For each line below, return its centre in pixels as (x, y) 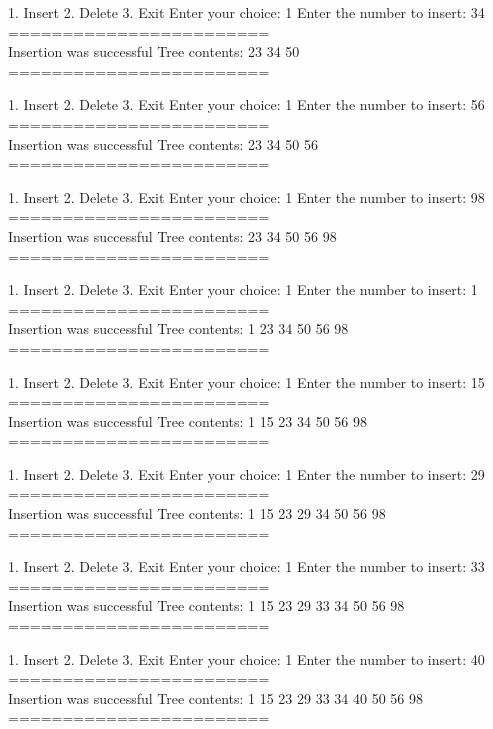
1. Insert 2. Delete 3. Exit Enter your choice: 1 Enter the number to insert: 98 (246, 196)
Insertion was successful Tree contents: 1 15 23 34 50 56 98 (188, 420)
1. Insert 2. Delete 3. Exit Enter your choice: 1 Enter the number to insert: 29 (246, 473)
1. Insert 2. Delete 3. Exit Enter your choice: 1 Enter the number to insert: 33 (246, 566)
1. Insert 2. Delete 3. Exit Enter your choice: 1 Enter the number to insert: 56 (246, 104)
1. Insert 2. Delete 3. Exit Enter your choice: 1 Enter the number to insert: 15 (246, 381)
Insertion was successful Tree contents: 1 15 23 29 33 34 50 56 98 (206, 605)
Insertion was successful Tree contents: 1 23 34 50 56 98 (178, 328)
